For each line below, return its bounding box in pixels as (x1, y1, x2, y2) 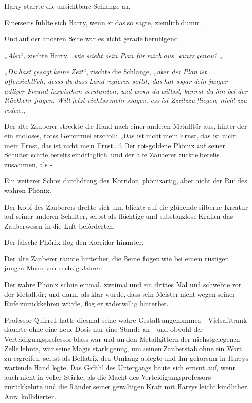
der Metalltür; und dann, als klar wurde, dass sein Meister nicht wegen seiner (4, 288, 235, 299)
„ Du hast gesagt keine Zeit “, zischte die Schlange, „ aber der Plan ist (4, 66, 207, 77)
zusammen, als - (4, 159, 53, 169)
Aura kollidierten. (4, 391, 57, 401)
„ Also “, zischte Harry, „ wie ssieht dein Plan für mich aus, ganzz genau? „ (4, 50, 223, 60)
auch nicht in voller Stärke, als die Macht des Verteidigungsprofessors (4, 372, 211, 382)
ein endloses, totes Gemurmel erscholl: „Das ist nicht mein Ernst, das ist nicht (4, 130, 237, 140)
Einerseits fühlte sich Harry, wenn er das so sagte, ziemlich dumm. (4, 17, 202, 27)
